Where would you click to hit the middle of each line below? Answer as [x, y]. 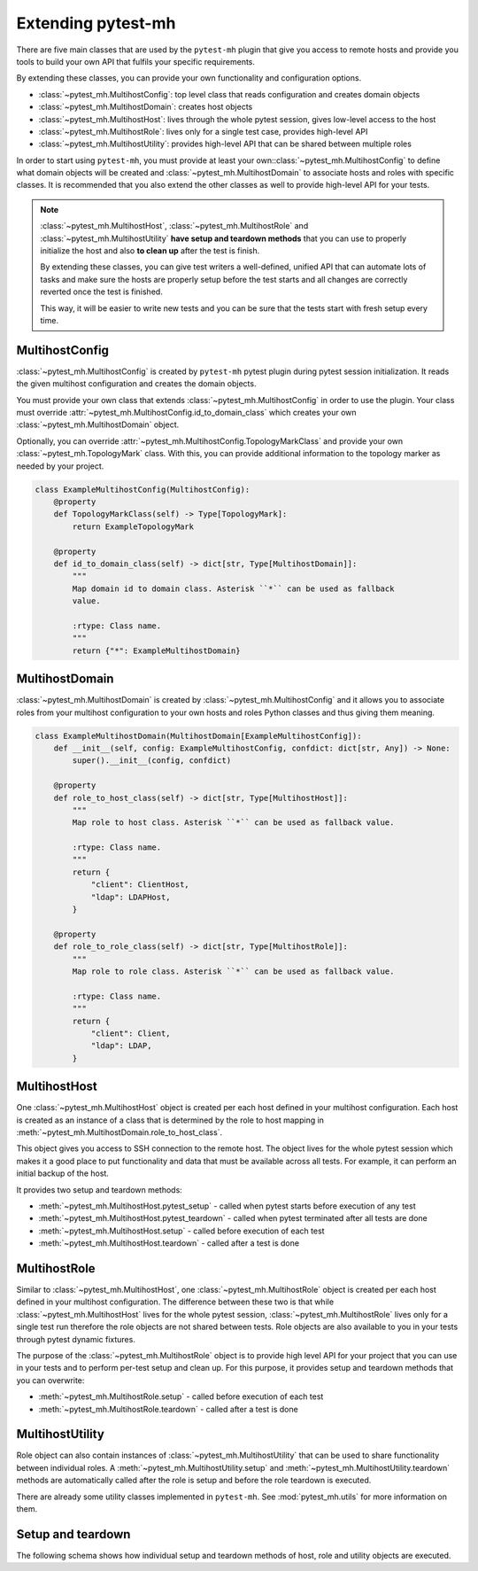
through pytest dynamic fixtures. [76, 1339]
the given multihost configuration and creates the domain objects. [136, 384]
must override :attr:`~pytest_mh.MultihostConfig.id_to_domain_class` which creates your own [187, 413]
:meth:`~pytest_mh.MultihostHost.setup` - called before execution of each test [181, 1231]
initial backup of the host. [63, 1173]
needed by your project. [60, 466]
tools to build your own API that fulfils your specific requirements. [136, 61]
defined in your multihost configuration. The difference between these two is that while [175, 1302]
